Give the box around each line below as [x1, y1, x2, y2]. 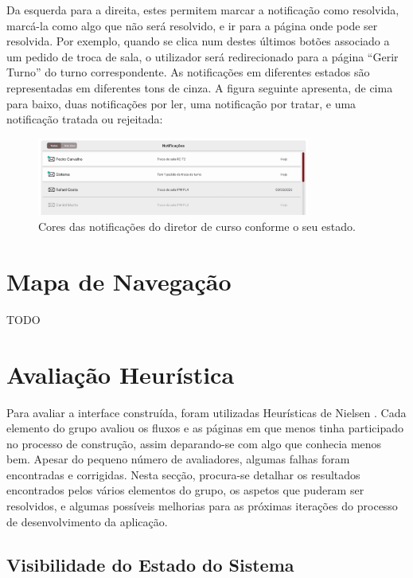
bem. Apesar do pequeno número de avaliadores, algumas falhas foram [6, 451, 350, 467]
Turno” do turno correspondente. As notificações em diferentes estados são [6, 64, 370, 80]
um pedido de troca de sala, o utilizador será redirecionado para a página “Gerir [6, 48, 399, 64]
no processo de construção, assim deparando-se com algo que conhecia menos [6, 435, 382, 451]
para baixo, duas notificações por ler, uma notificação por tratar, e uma [6, 95, 357, 111]
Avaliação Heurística [6, 357, 235, 390]
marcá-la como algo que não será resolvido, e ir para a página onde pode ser [6, 17, 378, 33]
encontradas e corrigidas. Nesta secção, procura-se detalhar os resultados [6, 466, 360, 482]
